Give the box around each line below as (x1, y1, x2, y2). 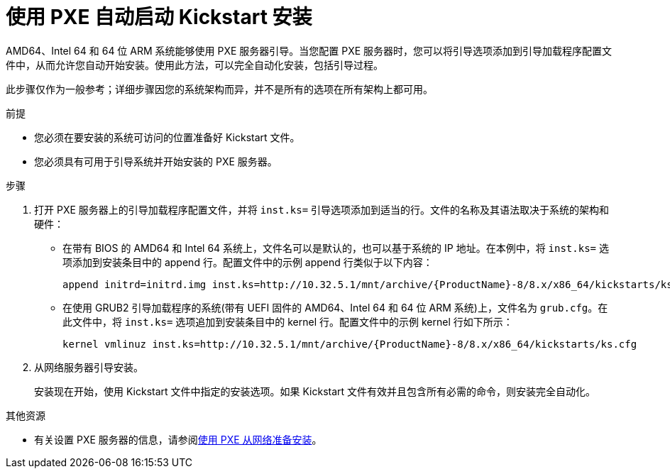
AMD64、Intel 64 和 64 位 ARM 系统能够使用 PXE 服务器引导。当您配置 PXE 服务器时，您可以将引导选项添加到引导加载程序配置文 (6, 44, 613, 57)
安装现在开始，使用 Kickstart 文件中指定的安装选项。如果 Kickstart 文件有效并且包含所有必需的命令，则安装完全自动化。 (34, 385, 596, 397)
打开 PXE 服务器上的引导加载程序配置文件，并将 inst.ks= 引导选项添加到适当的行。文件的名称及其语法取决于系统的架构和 (34, 203, 610, 216)
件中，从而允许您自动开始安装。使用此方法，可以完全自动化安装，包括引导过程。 (6, 58, 383, 71)
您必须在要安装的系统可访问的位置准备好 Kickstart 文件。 (34, 131, 300, 143)
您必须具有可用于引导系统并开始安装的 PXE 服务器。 (34, 155, 278, 167)
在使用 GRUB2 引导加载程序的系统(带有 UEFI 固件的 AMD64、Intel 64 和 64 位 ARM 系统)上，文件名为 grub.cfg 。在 (62, 301, 608, 314)
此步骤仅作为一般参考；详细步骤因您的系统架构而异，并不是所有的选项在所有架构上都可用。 (6, 82, 433, 95)
